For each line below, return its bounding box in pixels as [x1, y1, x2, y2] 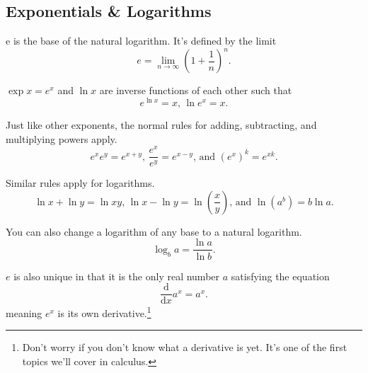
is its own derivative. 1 [57, 304, 151, 320]
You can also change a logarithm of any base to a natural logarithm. [6, 224, 302, 239]
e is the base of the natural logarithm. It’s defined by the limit [6, 33, 277, 48]
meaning [6, 305, 42, 320]
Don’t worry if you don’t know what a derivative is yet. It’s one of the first [22, 340, 347, 355]
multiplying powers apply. [6, 131, 117, 146]
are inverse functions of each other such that [99, 83, 292, 98]
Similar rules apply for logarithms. [6, 176, 155, 190]
